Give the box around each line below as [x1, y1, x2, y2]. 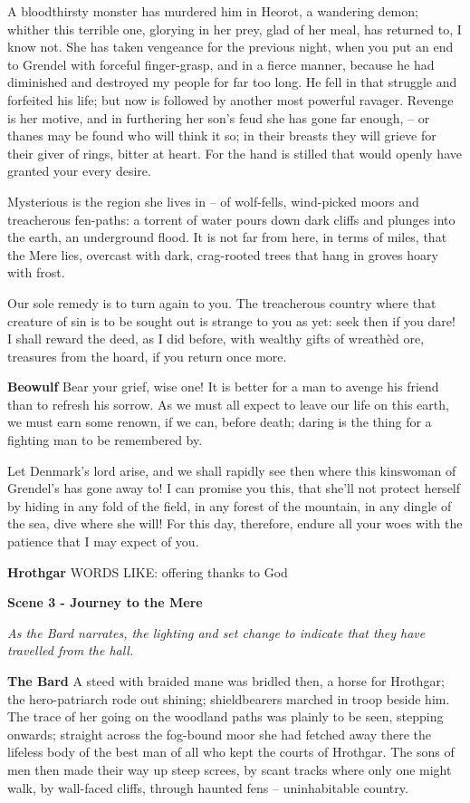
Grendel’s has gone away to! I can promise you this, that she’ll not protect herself [7, 479, 461, 498]
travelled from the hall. [7, 641, 134, 660]
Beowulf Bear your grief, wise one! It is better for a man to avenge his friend [7, 377, 439, 396]
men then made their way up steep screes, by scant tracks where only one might [7, 759, 452, 779]
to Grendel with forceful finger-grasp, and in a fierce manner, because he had [7, 54, 435, 73]
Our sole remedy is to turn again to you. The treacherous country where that [7, 293, 436, 312]
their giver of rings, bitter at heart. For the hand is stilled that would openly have [7, 143, 462, 162]
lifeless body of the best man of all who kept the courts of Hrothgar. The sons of [7, 742, 455, 761]
